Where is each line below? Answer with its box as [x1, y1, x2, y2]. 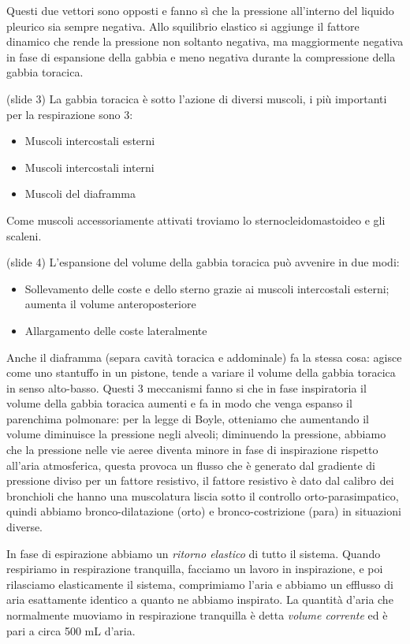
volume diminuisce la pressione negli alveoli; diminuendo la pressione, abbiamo [6, 426, 386, 442]
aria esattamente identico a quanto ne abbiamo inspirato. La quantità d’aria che [6, 591, 393, 608]
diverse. [6, 519, 43, 535]
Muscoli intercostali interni [24, 158, 155, 175]
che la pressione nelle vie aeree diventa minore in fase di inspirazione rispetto [6, 441, 378, 458]
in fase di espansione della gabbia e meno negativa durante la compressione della [6, 48, 396, 65]
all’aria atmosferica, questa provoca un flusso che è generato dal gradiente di [6, 456, 375, 473]
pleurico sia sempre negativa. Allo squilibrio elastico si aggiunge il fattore [6, 17, 360, 34]
